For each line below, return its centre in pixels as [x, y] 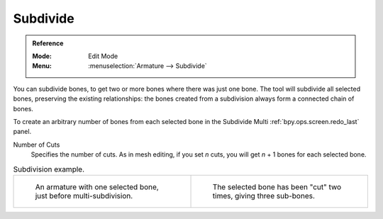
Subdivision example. [49, 169]
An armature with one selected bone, [97, 186]
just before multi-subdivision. [84, 196]
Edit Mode [103, 56]
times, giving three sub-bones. [264, 196]
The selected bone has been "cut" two [277, 186]
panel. [22, 132]
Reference [48, 43]
